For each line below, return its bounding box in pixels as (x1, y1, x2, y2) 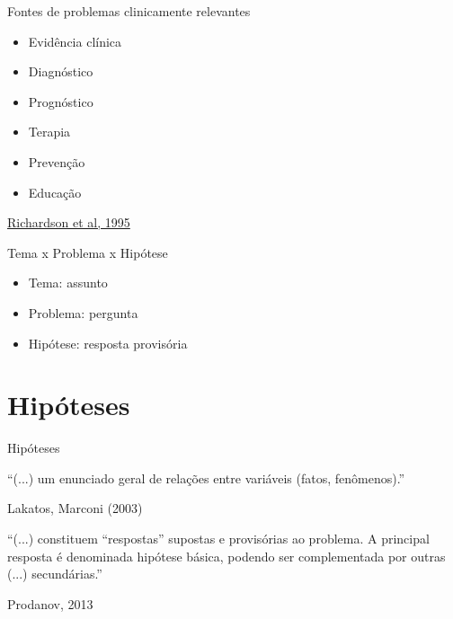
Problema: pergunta (28, 303, 138, 322)
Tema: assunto (28, 273, 108, 292)
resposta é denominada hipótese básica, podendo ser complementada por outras (7, 546, 446, 565)
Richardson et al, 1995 (7, 213, 130, 232)
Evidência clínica (28, 31, 122, 50)
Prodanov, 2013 (7, 594, 93, 613)
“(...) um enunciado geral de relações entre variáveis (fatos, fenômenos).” (7, 468, 405, 487)
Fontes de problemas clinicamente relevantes (7, 2, 251, 20)
